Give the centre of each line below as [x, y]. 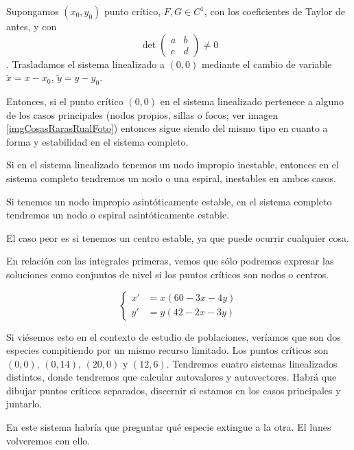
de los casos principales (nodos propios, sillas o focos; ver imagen [142, 114]
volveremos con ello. [48, 440]
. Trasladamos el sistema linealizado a [85, 64]
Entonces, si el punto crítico [65, 101]
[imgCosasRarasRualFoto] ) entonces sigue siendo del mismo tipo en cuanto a [167, 128]
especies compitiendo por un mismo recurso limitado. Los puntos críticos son [167, 350]
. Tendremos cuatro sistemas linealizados [252, 363]
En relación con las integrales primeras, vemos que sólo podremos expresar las [170, 261]
